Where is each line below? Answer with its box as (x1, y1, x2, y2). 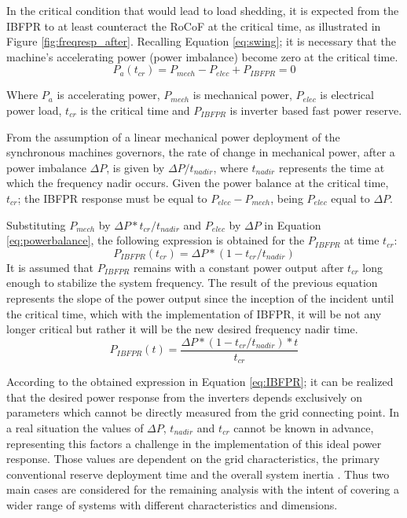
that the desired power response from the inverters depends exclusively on (6, 388, 362, 405)
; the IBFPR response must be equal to (17, 189, 207, 206)
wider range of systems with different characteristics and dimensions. (6, 496, 338, 512)
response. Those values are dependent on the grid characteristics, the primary (6, 450, 380, 467)
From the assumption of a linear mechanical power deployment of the (6, 128, 340, 145)
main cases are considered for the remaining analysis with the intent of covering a (6, 481, 399, 498)
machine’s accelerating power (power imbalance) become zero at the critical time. (6, 48, 398, 64)
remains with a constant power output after (133, 259, 344, 275)
